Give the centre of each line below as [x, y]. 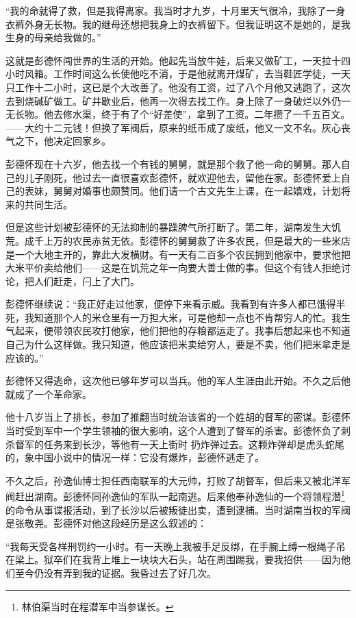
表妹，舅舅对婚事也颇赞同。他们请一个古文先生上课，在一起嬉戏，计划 [182, 191]
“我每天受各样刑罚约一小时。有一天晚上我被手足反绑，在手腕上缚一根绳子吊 [176, 546]
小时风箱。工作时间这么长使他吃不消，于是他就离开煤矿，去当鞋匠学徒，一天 [178, 74]
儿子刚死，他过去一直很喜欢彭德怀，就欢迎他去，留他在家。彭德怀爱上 [182, 177]
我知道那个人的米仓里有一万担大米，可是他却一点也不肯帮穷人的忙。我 [182, 317]
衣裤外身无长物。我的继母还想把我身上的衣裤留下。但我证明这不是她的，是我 [178, 24]
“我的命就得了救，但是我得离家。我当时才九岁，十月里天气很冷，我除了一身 [176, 10]
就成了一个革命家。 [49, 394]
